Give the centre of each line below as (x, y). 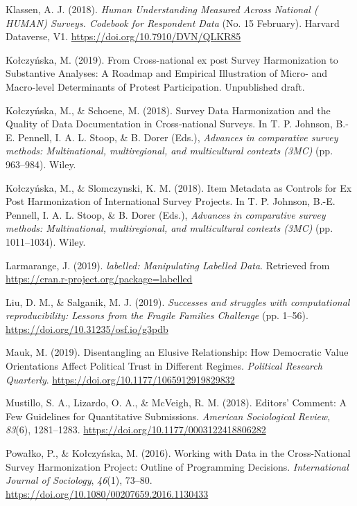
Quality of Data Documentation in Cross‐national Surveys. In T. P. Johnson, (169, 124)
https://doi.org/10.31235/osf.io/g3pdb (87, 328)
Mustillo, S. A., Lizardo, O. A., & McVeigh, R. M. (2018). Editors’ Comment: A (176, 403)
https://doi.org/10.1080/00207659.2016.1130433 (107, 493)
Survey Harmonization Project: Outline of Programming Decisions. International (177, 466)
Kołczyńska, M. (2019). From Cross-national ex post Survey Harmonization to (172, 59)
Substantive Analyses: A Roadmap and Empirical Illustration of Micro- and (167, 73)
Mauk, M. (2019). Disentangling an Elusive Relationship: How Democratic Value (177, 352)
